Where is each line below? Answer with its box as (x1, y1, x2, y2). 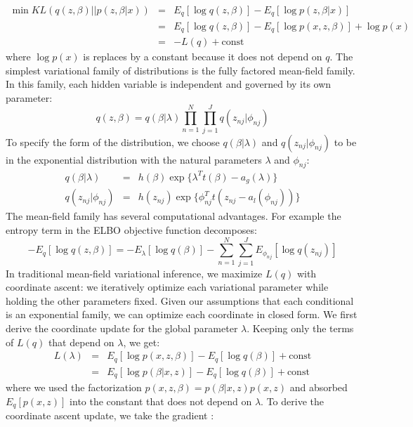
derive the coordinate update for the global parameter (6, 321, 238, 335)
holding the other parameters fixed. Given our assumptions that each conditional (6, 293, 354, 308)
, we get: (123, 334, 160, 349)
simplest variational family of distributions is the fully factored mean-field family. (6, 63, 355, 77)
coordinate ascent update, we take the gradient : (6, 408, 214, 423)
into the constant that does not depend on (70, 393, 252, 408)
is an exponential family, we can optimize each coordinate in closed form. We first (6, 307, 358, 322)
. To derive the (261, 393, 324, 408)
